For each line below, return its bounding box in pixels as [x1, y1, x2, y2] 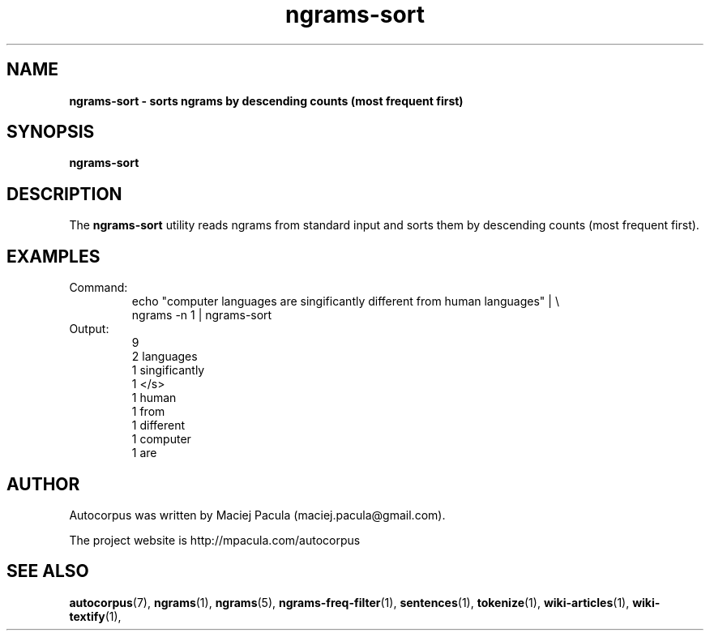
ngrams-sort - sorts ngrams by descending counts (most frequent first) [69, 93, 464, 108]
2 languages [131, 349, 198, 364]
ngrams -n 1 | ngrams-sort [131, 308, 272, 323]
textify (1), [69, 609, 122, 623]
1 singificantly [131, 363, 205, 378]
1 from [131, 404, 165, 419]
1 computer [131, 432, 191, 447]
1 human [131, 391, 177, 405]
